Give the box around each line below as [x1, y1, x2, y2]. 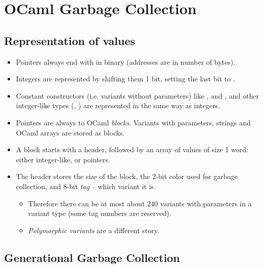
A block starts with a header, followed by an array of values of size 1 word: [16, 144, 248, 155]
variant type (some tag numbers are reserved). [28, 208, 171, 218]
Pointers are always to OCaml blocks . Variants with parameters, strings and [16, 117, 251, 127]
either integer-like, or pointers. [16, 154, 110, 164]
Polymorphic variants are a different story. [28, 225, 159, 235]
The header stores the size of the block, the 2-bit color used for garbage [16, 171, 238, 182]
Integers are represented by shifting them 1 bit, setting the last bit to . [16, 73, 235, 84]
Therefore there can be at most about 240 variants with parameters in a [28, 198, 252, 208]
